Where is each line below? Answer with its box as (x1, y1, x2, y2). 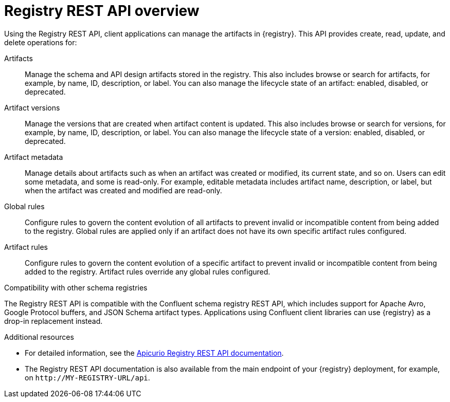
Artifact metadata (4, 152, 63, 161)
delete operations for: (4, 38, 77, 47)
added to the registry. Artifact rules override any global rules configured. (25, 267, 271, 276)
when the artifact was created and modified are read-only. (25, 186, 222, 195)
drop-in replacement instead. (4, 316, 103, 325)
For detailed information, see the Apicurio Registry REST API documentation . (25, 348, 284, 357)
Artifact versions (4, 103, 60, 112)
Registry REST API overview (4, 2, 200, 20)
